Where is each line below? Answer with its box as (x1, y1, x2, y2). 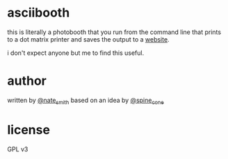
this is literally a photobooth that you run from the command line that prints (7, 28, 221, 36)
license (7, 122, 51, 137)
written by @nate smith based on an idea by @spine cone (7, 96, 165, 106)
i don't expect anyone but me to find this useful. (7, 49, 145, 57)
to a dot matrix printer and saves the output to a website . (7, 35, 170, 43)
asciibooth (7, 5, 70, 21)
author (7, 73, 47, 89)
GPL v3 (7, 144, 28, 153)
